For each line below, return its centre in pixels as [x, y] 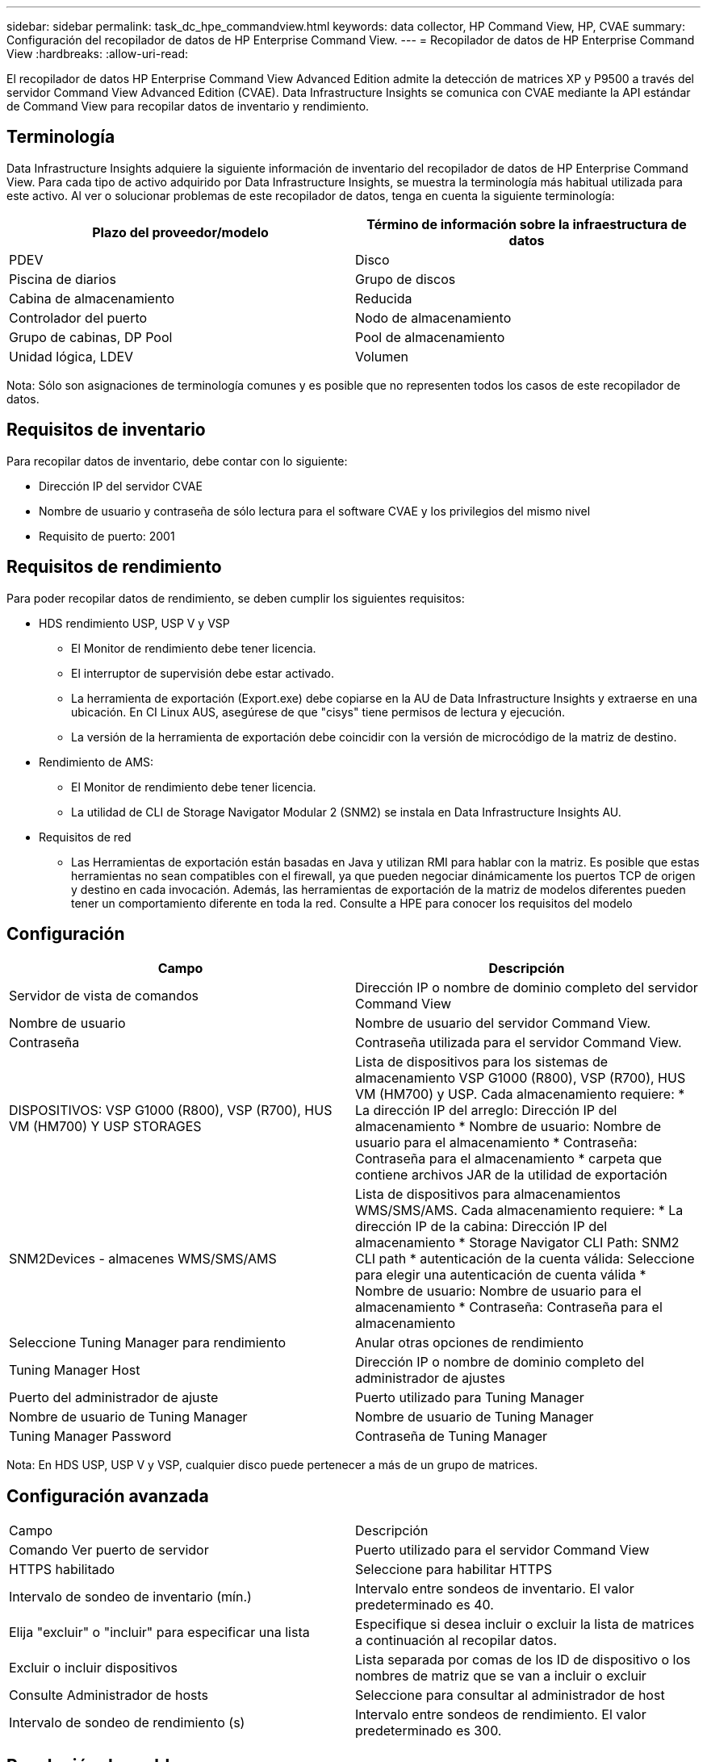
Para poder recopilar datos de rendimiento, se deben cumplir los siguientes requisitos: [236, 598]
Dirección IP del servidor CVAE [121, 486]
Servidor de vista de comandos [104, 996]
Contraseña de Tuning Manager [452, 1436]
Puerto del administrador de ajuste [114, 1398]
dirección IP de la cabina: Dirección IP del [481, 1227]
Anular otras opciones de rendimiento [470, 1343]
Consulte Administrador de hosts [109, 1695]
